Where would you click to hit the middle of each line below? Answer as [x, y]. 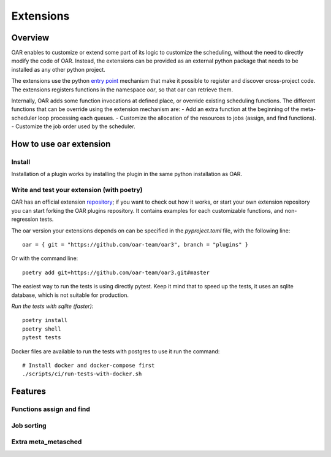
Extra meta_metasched [47, 442]
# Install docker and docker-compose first [89, 365]
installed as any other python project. [58, 69]
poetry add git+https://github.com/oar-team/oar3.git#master [116, 272]
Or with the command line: [45, 258]
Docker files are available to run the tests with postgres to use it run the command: [116, 351]
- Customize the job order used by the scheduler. [74, 126]
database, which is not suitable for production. [70, 295]
